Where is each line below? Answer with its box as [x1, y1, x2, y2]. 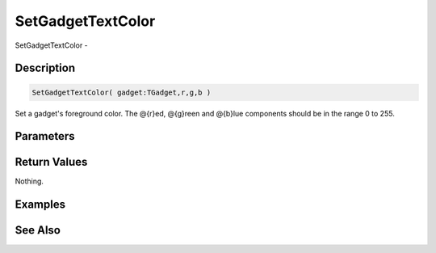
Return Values [15, 155, 88, 169]
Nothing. [15, 176, 44, 186]
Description [15, 61, 76, 75]
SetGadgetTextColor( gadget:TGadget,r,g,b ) [31, 87, 212, 97]
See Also [15, 223, 61, 238]
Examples [15, 198, 66, 212]
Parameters [15, 129, 75, 143]
